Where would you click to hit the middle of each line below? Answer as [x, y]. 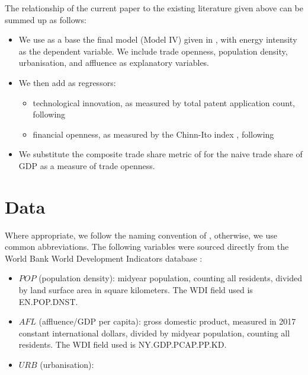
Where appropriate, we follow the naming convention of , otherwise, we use [141, 235]
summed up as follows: [46, 19]
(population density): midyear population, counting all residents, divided [171, 278]
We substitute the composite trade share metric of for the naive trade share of [161, 154]
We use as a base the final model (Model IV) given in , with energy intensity [158, 39]
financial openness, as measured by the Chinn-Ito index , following [153, 134]
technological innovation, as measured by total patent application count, [164, 102]
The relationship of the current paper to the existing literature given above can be [154, 8]
